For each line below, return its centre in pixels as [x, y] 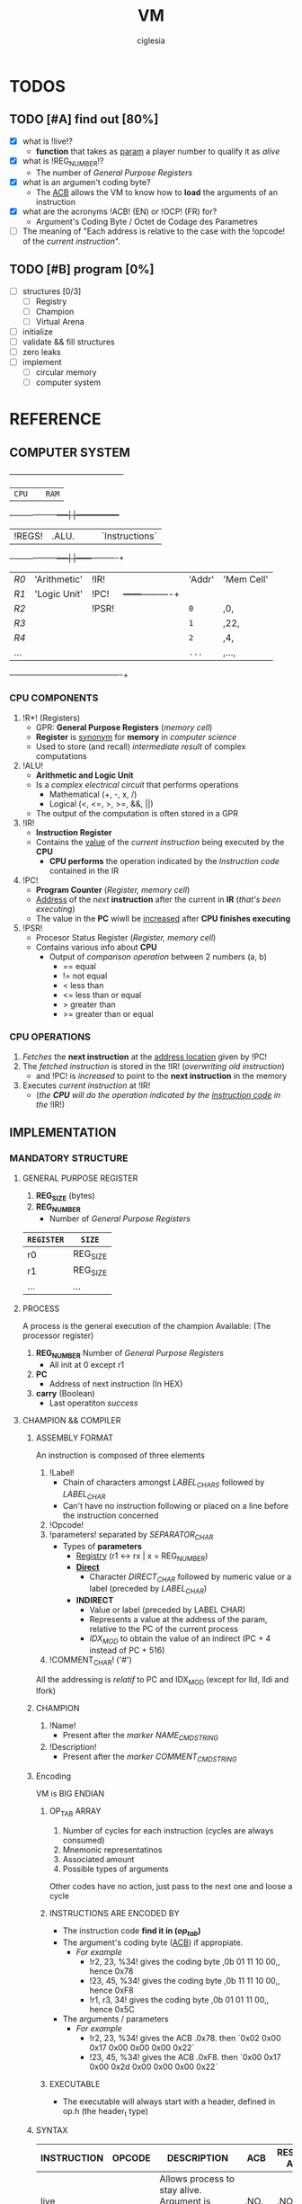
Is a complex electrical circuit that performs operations [137, 784]
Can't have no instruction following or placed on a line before [176, 1505]
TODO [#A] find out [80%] [84, 119]
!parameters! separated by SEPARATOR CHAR [131, 1535]
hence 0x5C [112, 2009]
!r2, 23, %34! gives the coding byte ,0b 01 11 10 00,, [185, 1961]
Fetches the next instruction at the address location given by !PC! [145, 1057]
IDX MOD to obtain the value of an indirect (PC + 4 [180, 1639]
